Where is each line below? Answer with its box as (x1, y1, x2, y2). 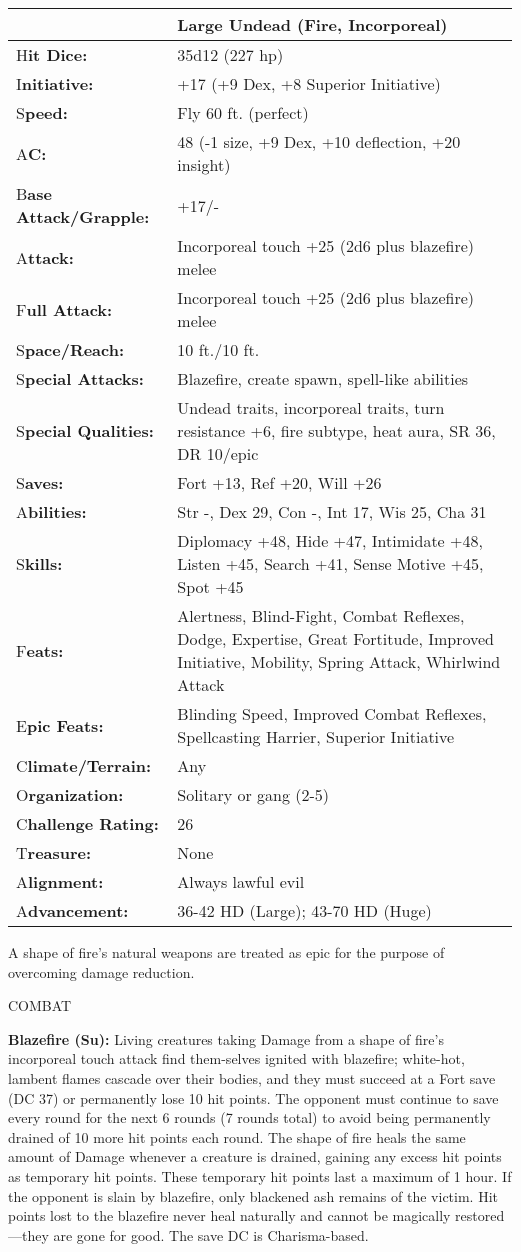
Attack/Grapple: (16, 205, 150, 228)
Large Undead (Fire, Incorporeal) (177, 13, 448, 36)
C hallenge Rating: (16, 812, 159, 835)
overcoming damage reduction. (8, 961, 195, 982)
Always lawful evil (177, 870, 305, 893)
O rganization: (16, 783, 124, 806)
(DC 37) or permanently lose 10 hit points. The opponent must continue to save (8, 1087, 499, 1108)
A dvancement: (16, 899, 129, 922)
